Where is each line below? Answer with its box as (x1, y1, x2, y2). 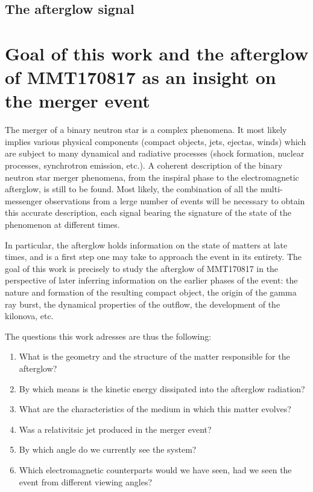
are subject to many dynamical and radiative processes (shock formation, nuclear (5, 147, 305, 160)
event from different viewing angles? (19, 475, 153, 488)
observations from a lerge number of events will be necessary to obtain (45, 194, 305, 207)
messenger (5, 194, 42, 207)
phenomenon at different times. (5, 218, 120, 231)
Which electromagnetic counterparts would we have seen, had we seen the (19, 463, 292, 476)
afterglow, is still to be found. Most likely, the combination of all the (5, 183, 258, 195)
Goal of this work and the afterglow (5, 40, 309, 65)
